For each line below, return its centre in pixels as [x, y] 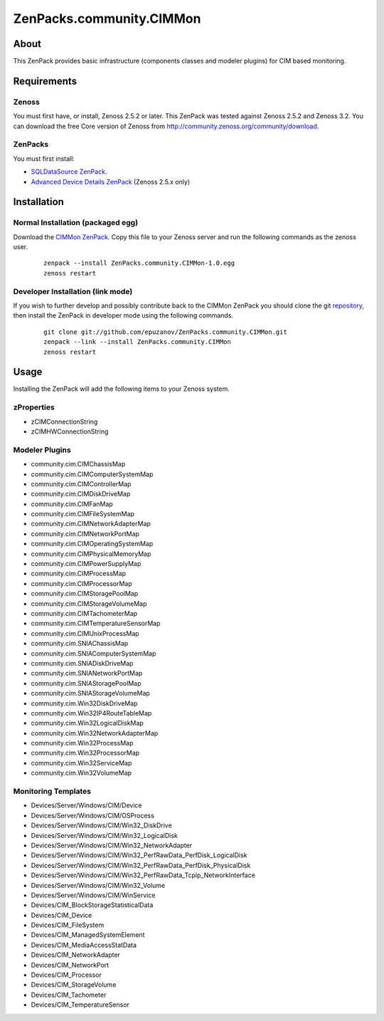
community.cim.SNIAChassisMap [80, 644]
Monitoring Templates [52, 792]
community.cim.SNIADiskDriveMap [82, 663]
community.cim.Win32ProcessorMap [85, 753]
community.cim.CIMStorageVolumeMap [89, 603]
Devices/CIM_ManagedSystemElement [88, 935]
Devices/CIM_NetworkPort [70, 965]
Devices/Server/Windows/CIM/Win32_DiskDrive [101, 825]
